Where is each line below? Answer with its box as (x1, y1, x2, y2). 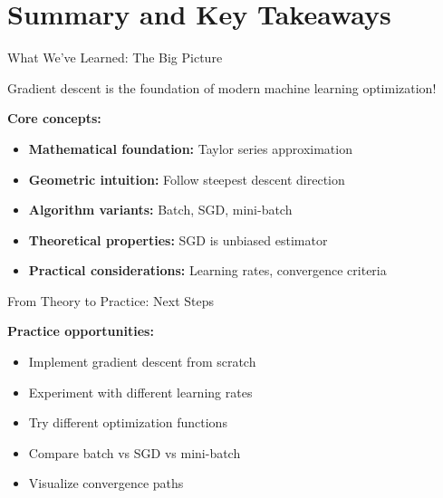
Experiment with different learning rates (28, 382, 253, 401)
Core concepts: (7, 109, 101, 128)
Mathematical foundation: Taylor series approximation (28, 139, 352, 158)
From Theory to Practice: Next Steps (7, 291, 215, 310)
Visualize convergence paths (28, 474, 184, 493)
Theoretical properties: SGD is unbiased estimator (28, 230, 328, 249)
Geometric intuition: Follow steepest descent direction (28, 169, 345, 188)
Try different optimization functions (28, 413, 227, 432)
